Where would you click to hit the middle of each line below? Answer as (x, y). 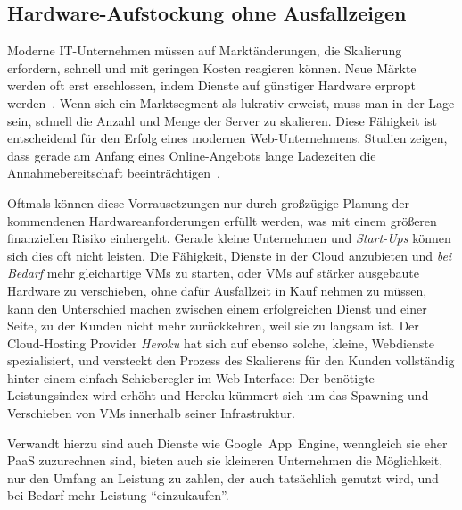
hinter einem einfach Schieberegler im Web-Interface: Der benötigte (191, 377)
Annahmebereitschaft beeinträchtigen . (114, 173)
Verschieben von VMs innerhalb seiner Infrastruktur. (151, 413)
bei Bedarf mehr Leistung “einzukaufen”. (118, 495)
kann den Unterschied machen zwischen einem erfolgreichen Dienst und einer (217, 308)
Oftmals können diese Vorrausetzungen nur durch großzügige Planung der (209, 202)
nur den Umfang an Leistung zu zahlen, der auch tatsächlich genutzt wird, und (223, 477)
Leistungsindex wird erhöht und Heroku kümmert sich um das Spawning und (218, 395)
